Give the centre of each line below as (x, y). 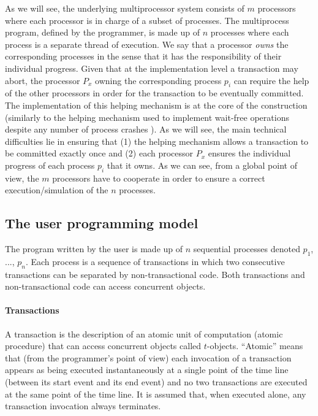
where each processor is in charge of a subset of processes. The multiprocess (147, 20)
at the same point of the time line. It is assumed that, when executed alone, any (156, 394)
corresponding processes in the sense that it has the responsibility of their (143, 56)
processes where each (250, 32)
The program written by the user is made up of (94, 249)
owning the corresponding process (158, 80)
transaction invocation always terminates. (83, 406)
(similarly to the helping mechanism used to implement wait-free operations (147, 117)
